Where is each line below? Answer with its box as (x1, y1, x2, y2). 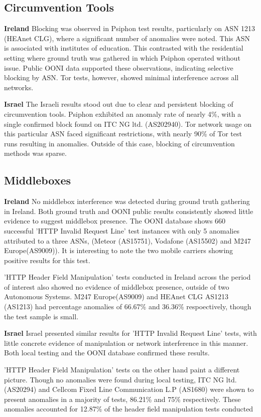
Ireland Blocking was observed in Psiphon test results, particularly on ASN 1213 (4, 23, 255, 34)
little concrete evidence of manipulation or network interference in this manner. (4, 337, 248, 348)
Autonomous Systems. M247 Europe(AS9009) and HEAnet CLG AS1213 (4, 291, 229, 302)
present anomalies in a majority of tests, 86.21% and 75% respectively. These (4, 393, 241, 404)
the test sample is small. (4, 311, 79, 321)
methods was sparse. (4, 148, 67, 158)
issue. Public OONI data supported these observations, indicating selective (4, 62, 233, 73)
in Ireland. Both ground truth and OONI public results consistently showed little (4, 205, 253, 216)
